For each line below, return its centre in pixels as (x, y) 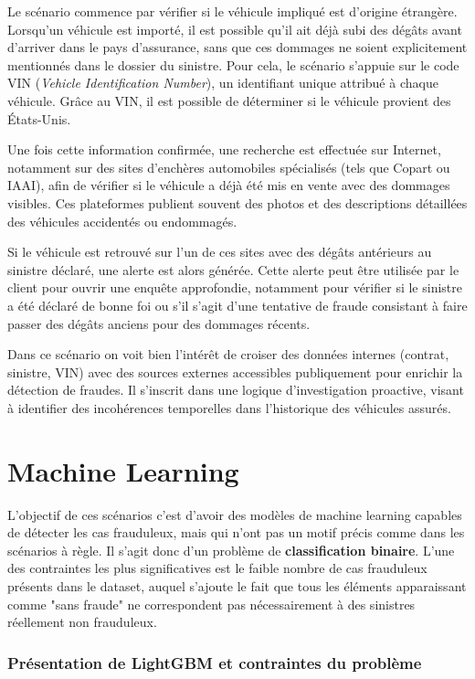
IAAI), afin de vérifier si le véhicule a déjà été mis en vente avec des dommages (229, 185)
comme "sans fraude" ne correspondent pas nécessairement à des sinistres (211, 604)
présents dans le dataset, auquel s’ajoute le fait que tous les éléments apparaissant (237, 585)
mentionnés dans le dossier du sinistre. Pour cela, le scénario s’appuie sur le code (233, 64)
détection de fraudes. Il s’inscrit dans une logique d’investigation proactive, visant (236, 390)
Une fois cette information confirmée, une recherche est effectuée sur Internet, (224, 149)
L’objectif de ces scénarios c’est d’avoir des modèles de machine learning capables (235, 514)
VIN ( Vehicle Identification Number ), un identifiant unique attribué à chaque (223, 83)
